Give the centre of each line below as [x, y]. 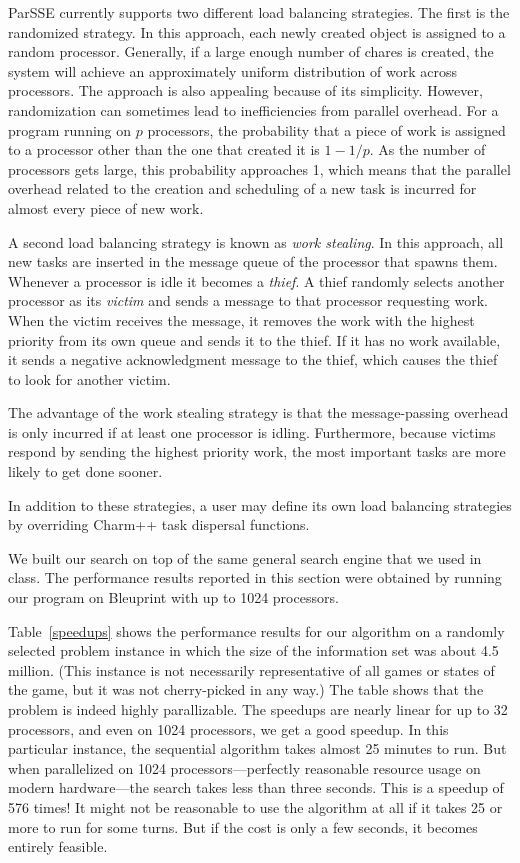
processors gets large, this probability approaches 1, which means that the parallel [259, 168]
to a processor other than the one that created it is [164, 149]
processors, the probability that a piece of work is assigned [326, 129]
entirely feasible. [58, 846]
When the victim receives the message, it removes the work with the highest [241, 319]
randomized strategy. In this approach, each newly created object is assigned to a [257, 31]
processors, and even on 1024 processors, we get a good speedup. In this [228, 728]
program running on [70, 129]
